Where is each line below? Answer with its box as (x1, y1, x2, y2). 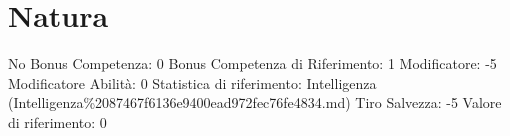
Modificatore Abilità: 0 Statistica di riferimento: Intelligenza (8, 72, 377, 93)
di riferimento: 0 (8, 111, 107, 132)
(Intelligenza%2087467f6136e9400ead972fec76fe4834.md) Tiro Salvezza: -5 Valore (8, 92, 502, 113)
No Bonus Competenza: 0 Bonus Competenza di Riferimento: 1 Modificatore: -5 (8, 53, 497, 74)
